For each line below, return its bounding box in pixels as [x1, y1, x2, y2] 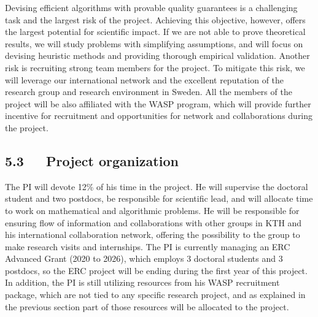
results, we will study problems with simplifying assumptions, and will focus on [5, 37, 303, 50]
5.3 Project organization [5, 151, 179, 170]
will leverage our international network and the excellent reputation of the [5, 73, 284, 86]
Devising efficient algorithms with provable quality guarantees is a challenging [5, 1, 298, 13]
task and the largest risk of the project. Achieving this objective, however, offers [5, 13, 306, 26]
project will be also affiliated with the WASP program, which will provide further [5, 97, 311, 110]
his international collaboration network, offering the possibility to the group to [5, 228, 300, 241]
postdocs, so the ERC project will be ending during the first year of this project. [5, 264, 308, 277]
